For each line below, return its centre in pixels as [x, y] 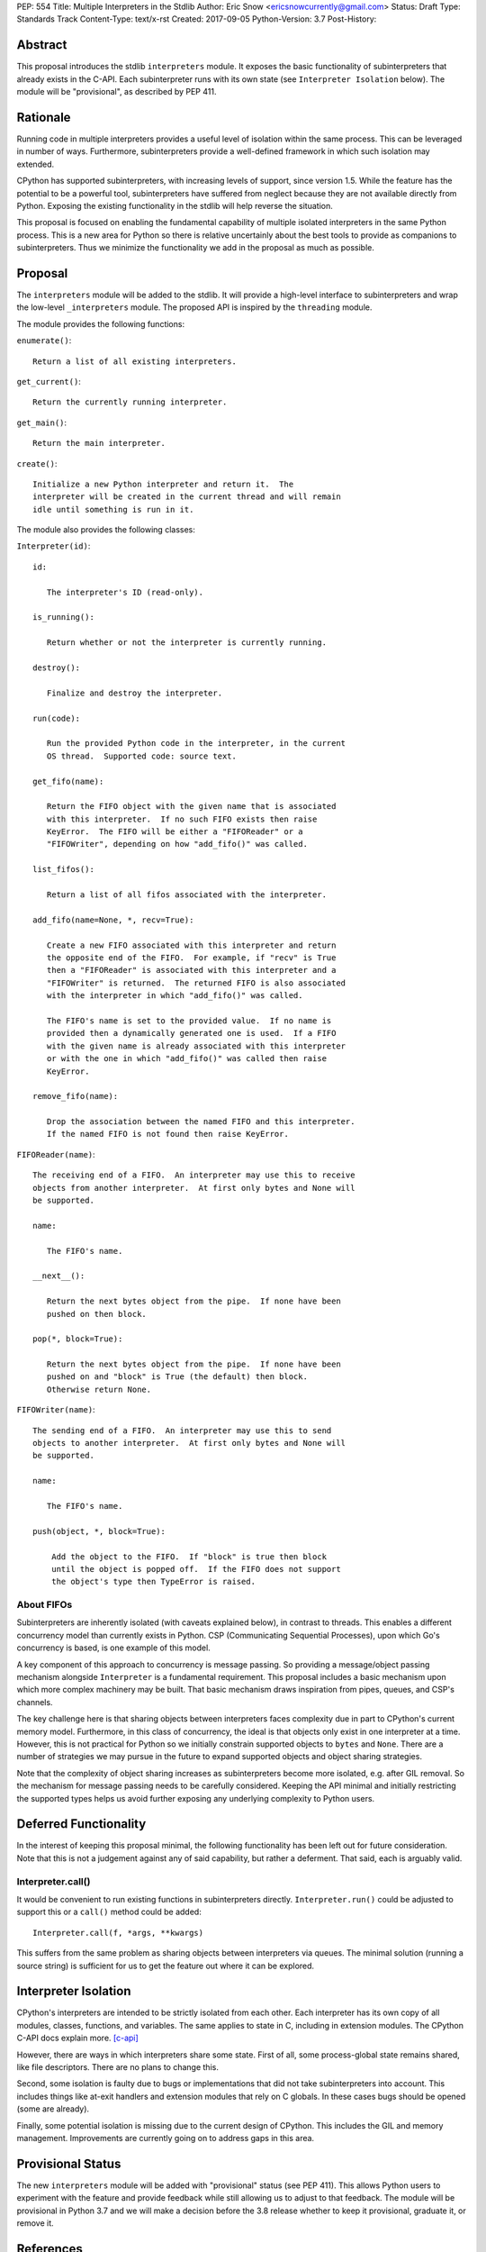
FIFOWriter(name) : [56, 1410]
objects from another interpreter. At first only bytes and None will [194, 1188]
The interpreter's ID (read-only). [125, 592]
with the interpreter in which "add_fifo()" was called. [175, 996]
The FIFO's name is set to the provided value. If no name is [189, 1021]
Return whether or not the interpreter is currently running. [187, 643]
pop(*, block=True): [78, 1339]
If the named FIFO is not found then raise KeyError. [168, 1134]
